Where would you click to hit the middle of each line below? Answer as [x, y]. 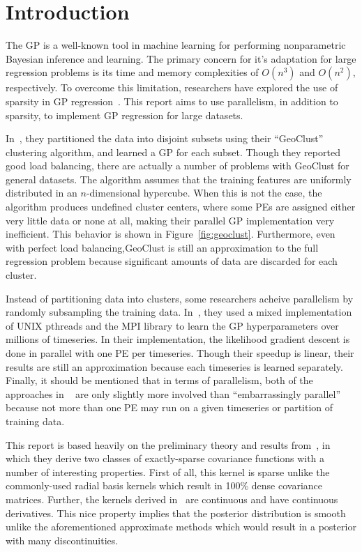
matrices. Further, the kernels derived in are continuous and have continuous [172, 499]
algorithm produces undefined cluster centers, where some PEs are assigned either [181, 207]
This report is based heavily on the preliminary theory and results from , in [168, 444]
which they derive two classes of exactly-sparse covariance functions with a [165, 458]
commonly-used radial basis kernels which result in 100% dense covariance [164, 485]
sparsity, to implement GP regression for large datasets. [125, 115]
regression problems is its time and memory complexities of [132, 72]
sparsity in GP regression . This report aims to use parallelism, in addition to [172, 101]
